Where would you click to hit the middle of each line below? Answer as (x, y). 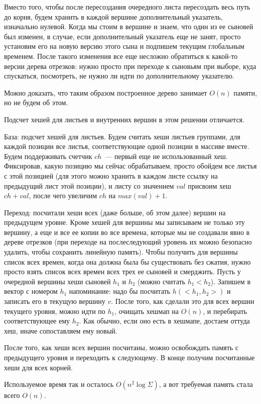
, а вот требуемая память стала (206, 384)
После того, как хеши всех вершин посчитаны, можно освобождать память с (121, 347)
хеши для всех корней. (38, 367)
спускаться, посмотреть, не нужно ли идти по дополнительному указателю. (119, 76)
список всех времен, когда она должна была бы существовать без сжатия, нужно (127, 261)
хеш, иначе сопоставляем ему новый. (61, 330)
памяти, (245, 92)
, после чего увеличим (63, 195)
